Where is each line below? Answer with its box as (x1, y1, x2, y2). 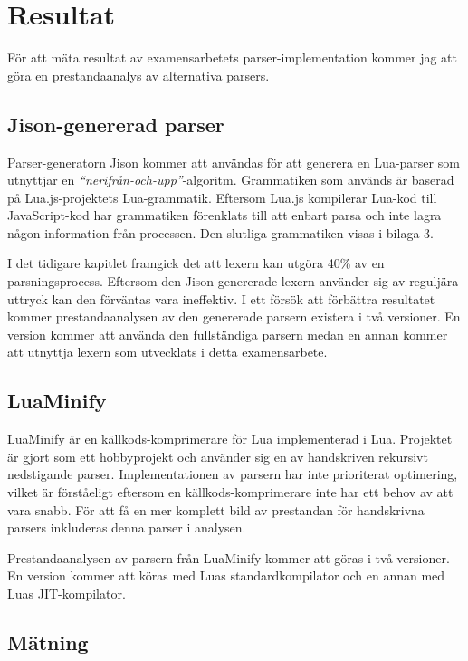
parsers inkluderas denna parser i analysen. (7, 518, 246, 537)
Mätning (7, 627, 89, 656)
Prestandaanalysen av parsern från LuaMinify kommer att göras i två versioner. (7, 548, 450, 567)
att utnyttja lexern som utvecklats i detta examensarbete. (7, 342, 328, 361)
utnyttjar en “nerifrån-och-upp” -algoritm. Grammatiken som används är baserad (7, 170, 454, 189)
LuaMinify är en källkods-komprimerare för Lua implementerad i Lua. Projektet (7, 429, 453, 448)
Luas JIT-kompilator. (7, 584, 126, 602)
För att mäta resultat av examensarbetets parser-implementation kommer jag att (7, 48, 458, 67)
